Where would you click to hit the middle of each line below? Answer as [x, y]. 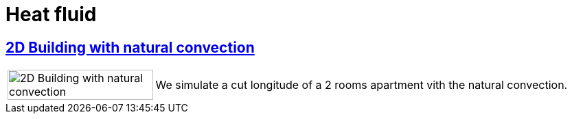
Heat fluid [51, 14]
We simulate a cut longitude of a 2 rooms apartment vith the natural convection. [362, 85]
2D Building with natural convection [130, 47]
